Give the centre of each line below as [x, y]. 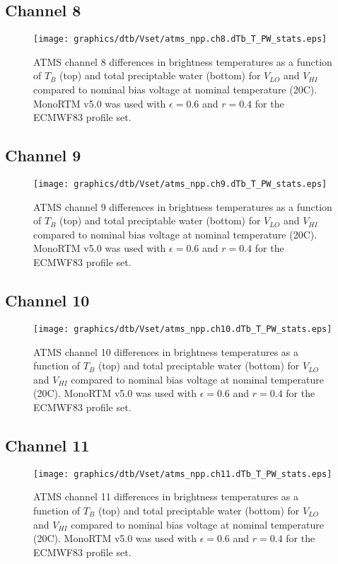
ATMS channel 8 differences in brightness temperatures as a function [183, 61]
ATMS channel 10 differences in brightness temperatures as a [166, 351]
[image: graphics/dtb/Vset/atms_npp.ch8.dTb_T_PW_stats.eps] [180, 39]
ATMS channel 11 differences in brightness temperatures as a [166, 496]
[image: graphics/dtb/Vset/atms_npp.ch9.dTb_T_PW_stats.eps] [180, 184]
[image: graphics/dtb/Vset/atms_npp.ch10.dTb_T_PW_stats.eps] [183, 329]
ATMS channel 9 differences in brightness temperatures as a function [183, 206]
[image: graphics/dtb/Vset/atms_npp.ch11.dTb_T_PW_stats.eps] [183, 474]
